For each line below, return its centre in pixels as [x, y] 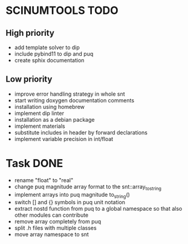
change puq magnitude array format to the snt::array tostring [88, 187]
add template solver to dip [47, 47]
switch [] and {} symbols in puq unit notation [70, 202]
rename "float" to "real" [44, 180]
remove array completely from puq [58, 222]
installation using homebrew [50, 107]
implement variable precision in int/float [64, 139]
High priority [30, 33]
